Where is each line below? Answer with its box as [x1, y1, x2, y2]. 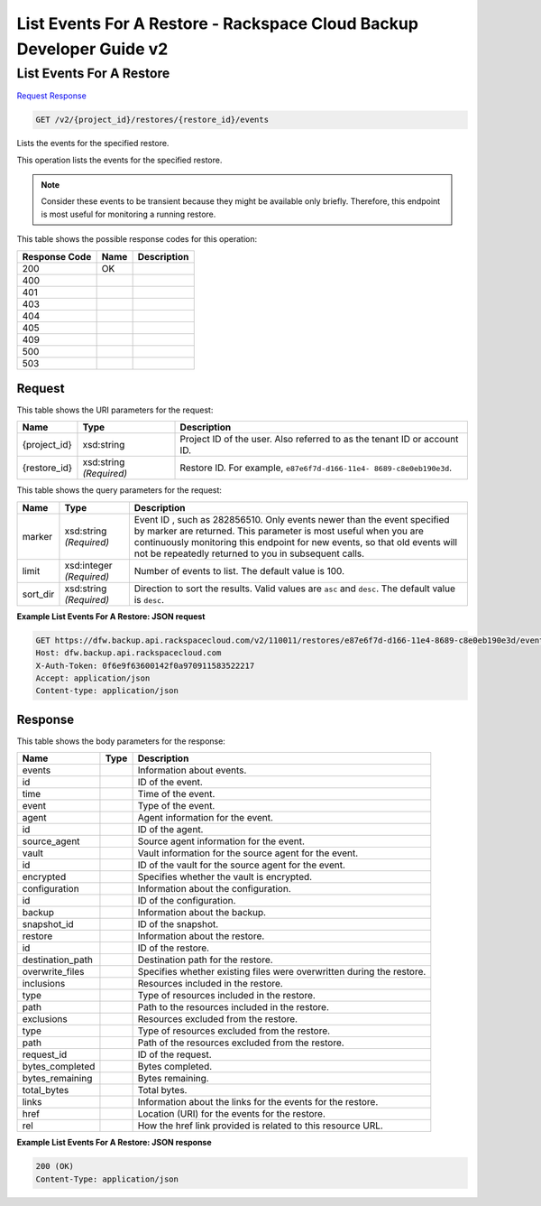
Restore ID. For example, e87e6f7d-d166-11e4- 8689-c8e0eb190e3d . [179, 461, 453, 474]
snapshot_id [22, 918, 74, 931]
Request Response [16, 90, 87, 101]
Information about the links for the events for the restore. [137, 1096, 379, 1109]
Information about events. [137, 764, 247, 776]
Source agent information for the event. [137, 835, 306, 848]
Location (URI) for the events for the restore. [137, 1108, 326, 1120]
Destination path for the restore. [137, 953, 274, 966]
